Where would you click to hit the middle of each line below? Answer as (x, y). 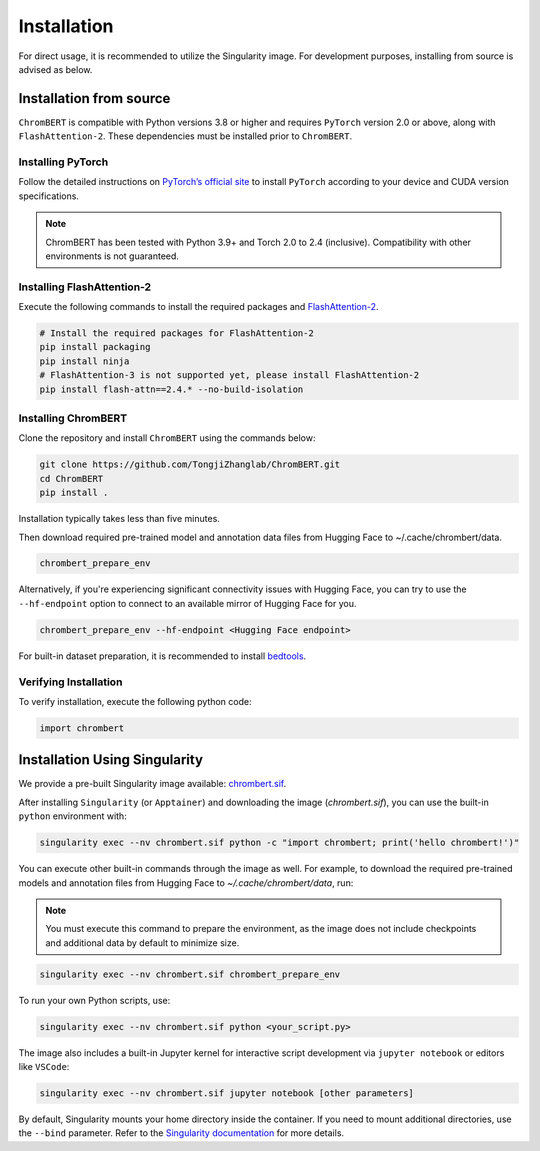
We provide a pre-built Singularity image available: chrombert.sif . (152, 784)
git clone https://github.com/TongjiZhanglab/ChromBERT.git (190, 464)
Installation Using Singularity (111, 760)
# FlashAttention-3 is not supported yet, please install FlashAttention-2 (229, 375)
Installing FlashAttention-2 (85, 287)
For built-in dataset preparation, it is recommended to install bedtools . (162, 656)
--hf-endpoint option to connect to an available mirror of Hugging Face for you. (187, 603)
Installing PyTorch (63, 162)
